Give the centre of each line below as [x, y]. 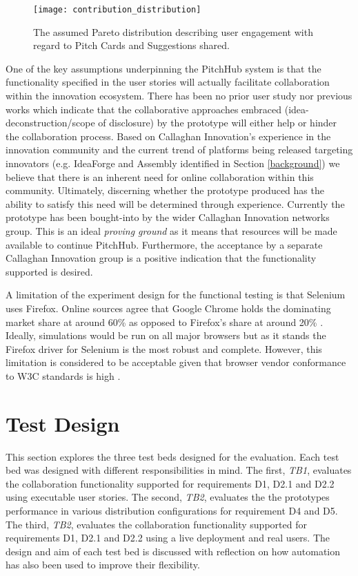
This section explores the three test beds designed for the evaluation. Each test [172, 456]
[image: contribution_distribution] [117, 10]
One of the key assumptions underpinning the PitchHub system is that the [163, 68]
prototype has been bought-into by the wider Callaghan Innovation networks [168, 217]
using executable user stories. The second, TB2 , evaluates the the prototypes [168, 497]
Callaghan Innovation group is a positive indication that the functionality [161, 258]
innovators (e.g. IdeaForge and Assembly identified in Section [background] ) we [173, 163]
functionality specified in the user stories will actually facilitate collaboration [168, 82]
